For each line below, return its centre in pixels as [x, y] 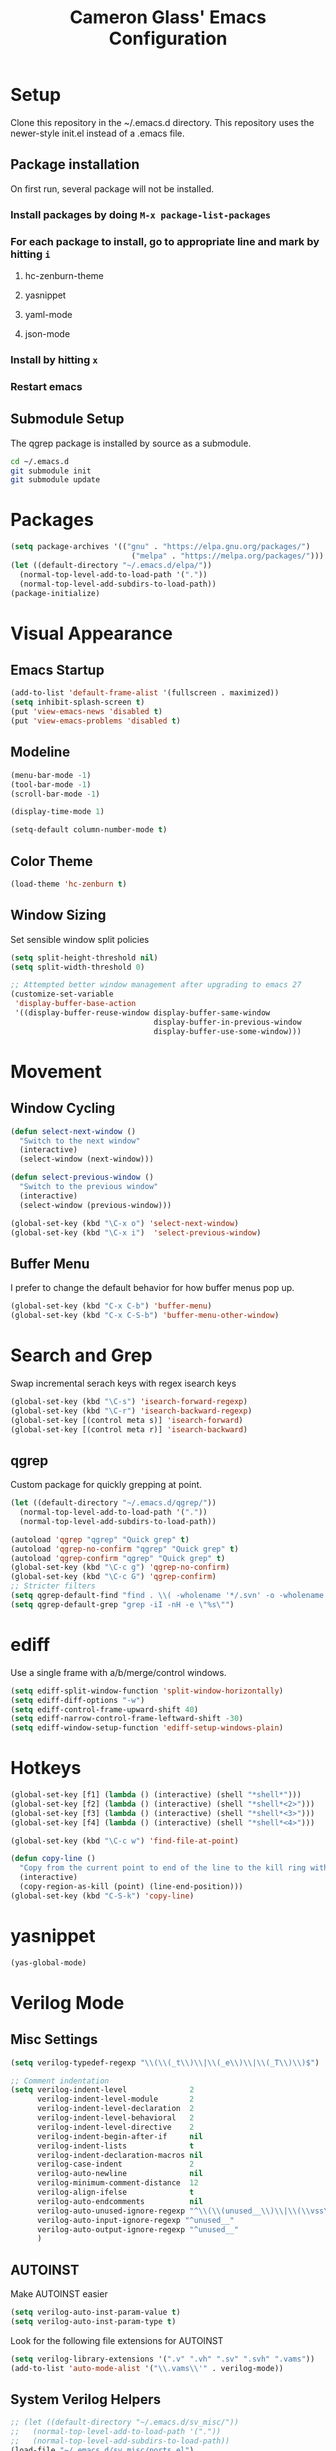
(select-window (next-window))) [87, 1159]
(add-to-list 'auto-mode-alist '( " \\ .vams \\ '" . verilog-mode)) [147, 2368]
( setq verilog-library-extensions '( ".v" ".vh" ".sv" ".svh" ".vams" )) [162, 2359]
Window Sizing [58, 915]
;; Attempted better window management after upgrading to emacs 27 [156, 985]
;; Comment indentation [60, 2081]
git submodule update [55, 480]
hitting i [30, 254]
